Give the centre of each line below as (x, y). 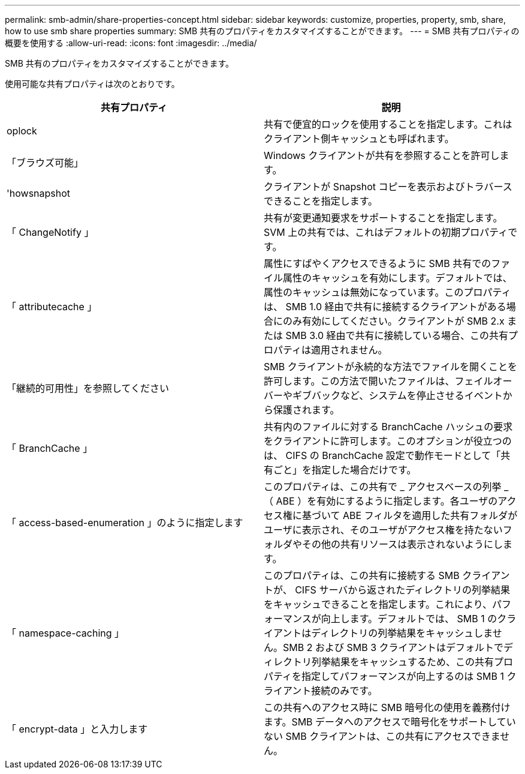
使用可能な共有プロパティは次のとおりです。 (92, 84)
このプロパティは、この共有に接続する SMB (362, 575)
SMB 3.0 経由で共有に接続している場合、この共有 (397, 335)
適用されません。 (349, 350)
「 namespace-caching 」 (66, 633)
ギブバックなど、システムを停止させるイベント (398, 395)
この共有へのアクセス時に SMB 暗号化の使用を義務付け (387, 707)
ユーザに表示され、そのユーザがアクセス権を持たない (383, 530)
